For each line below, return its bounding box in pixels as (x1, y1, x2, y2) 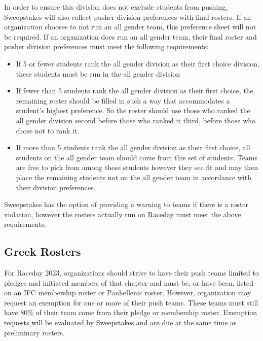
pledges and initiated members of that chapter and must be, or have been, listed (4, 277, 253, 288)
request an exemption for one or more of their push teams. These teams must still (4, 297, 258, 308)
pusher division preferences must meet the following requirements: (4, 41, 209, 52)
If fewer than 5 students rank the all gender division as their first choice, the (16, 85, 253, 96)
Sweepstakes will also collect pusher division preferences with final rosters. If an (4, 11, 251, 22)
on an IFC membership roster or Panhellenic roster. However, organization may (4, 287, 251, 298)
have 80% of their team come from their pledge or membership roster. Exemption (4, 307, 257, 318)
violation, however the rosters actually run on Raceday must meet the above (4, 209, 241, 219)
